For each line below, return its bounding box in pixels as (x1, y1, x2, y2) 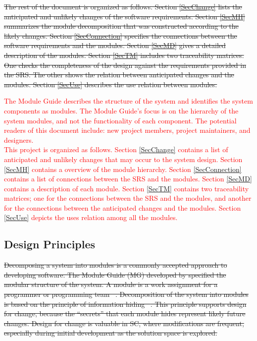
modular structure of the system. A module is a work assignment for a (4, 279, 218, 289)
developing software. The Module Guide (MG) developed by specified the (4, 269, 226, 280)
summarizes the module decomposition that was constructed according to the (4, 21, 239, 31)
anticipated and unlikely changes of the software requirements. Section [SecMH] (4, 11, 245, 21)
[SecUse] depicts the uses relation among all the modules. (4, 212, 178, 223)
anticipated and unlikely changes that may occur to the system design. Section (4, 154, 243, 164)
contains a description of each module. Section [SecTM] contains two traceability (4, 183, 249, 193)
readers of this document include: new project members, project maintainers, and (4, 125, 251, 135)
